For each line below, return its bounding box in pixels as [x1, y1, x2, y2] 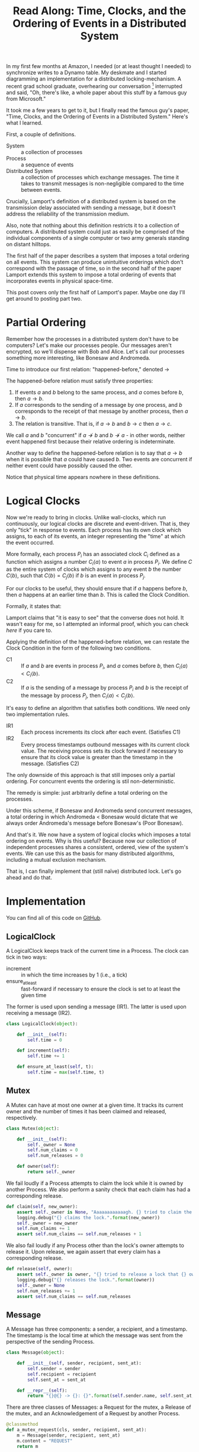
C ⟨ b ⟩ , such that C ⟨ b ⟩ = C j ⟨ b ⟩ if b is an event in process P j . [6, 572, 146, 581]
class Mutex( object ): [6, 1125, 60, 1132]
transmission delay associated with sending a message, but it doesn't [6, 204, 176, 211]
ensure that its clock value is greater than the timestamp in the [21, 754, 174, 761]
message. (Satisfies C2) [21, 760, 80, 767]
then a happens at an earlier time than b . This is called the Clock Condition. [6, 591, 190, 599]
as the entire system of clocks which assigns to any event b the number [6, 566, 182, 573]
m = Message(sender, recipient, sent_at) [17, 1432, 120, 1438]
